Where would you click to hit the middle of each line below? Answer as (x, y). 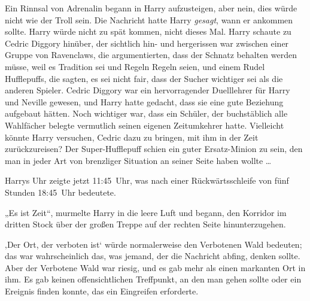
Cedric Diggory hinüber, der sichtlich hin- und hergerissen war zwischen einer (147, 43)
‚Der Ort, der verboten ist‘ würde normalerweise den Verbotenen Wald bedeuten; (154, 244)
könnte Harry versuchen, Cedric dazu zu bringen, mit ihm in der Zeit (132, 137)
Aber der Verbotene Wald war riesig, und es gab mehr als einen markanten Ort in (155, 267)
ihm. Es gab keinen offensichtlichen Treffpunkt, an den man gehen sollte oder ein (153, 279)
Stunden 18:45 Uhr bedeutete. (60, 192)
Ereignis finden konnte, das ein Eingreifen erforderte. (102, 291)
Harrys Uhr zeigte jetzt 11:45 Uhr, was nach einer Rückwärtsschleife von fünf (147, 180)
